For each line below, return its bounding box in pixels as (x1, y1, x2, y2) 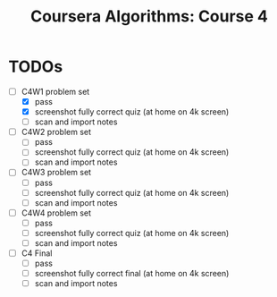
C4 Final (21, 248, 53, 259)
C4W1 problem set (21, 86, 90, 97)
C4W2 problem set (21, 127, 91, 138)
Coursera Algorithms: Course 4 (29, 6, 269, 27)
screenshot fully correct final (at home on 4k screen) (34, 268, 230, 279)
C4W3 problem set (21, 167, 91, 178)
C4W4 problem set (21, 208, 91, 218)
